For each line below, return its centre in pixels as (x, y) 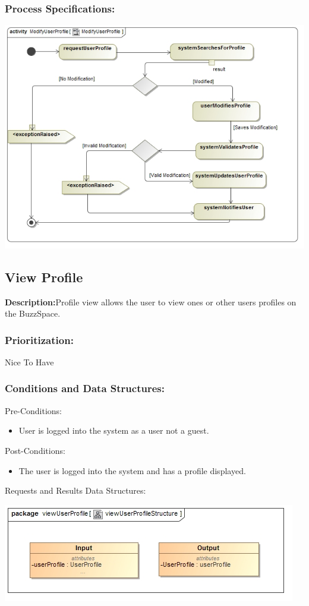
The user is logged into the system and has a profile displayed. (132, 470)
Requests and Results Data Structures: (75, 490)
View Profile (44, 277)
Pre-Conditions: (33, 410)
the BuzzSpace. (33, 313)
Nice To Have (29, 362)
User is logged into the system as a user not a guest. (114, 430)
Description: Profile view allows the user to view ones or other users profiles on (151, 302)
